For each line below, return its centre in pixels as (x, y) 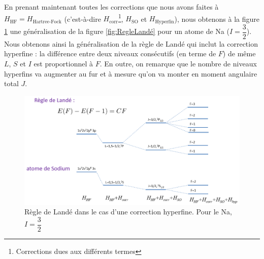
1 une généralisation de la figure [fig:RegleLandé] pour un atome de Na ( (117, 31)
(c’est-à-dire (82, 18)
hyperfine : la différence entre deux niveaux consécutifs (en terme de (110, 53)
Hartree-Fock (47, 22)
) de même (239, 53)
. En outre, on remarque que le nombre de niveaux (178, 63)
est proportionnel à (63, 63)
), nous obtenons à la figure (217, 18)
